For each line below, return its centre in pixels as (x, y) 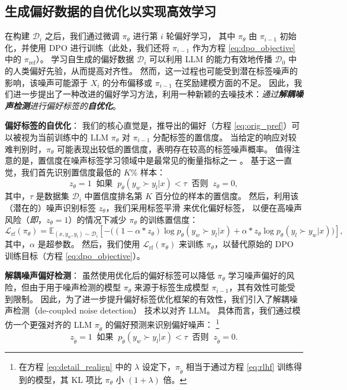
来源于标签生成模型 (171, 287)
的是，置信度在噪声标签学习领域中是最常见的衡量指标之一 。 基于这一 (148, 160)
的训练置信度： (169, 219)
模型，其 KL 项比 (69, 380)
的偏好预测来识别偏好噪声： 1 (162, 323)
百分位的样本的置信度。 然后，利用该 (227, 196)
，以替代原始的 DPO (254, 244)
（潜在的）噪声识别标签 (50, 207)
